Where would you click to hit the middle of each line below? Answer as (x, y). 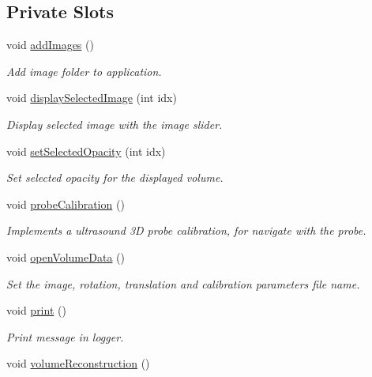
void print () (36, 310)
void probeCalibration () (66, 204)
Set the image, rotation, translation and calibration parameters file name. (183, 283)
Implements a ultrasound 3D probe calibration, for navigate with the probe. (186, 230)
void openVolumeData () (66, 256)
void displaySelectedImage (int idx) (92, 98)
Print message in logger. (65, 336)
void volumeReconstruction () (78, 363)
